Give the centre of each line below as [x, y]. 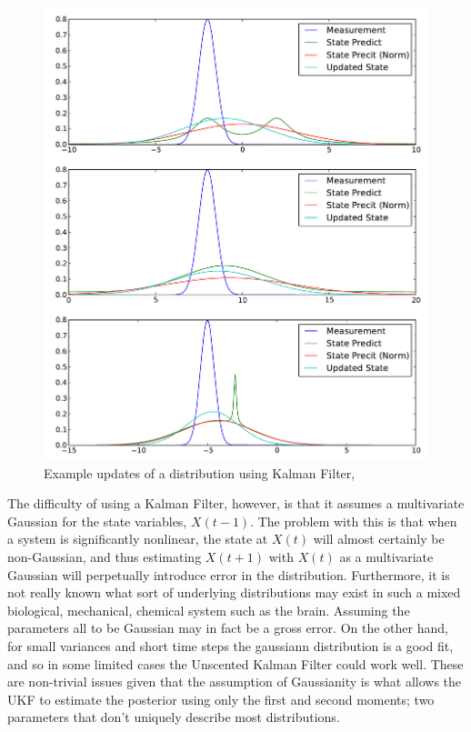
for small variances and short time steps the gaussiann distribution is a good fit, [230, 645]
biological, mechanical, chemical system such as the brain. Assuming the [209, 610]
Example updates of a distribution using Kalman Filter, [200, 472]
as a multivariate [386, 556]
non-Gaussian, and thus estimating [105, 556]
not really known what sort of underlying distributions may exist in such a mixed [234, 592]
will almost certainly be [379, 539]
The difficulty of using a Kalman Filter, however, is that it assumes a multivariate [236, 503]
